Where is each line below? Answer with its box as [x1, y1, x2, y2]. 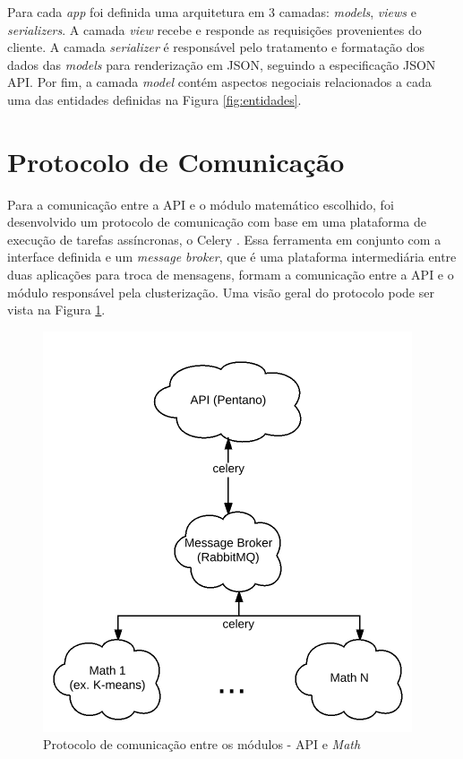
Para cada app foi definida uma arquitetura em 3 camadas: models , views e [7, 3, 416, 21]
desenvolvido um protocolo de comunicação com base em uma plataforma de [7, 212, 427, 231]
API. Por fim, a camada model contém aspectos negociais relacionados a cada [7, 73, 432, 91]
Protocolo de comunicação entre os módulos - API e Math [43, 735, 361, 754]
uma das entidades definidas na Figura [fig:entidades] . [7, 90, 302, 108]
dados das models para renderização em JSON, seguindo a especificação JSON [7, 55, 436, 73]
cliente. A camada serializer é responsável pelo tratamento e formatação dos [7, 38, 425, 56]
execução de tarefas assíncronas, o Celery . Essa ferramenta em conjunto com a [7, 229, 442, 248]
